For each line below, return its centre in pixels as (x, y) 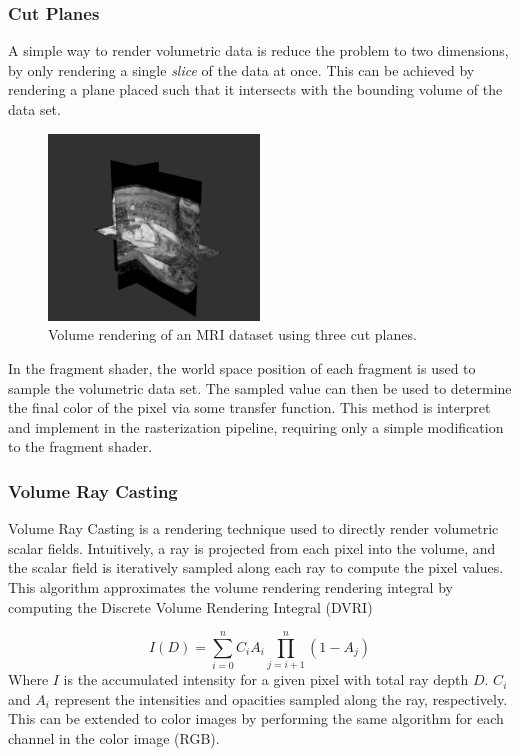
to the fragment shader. (80, 446)
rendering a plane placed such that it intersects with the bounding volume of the (255, 89)
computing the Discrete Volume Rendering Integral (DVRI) (190, 606)
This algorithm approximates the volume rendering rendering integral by (230, 586)
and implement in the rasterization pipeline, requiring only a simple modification (256, 426)
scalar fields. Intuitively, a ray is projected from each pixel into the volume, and (252, 547)
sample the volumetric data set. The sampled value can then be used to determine (260, 387)
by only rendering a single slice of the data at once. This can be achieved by (241, 69)
